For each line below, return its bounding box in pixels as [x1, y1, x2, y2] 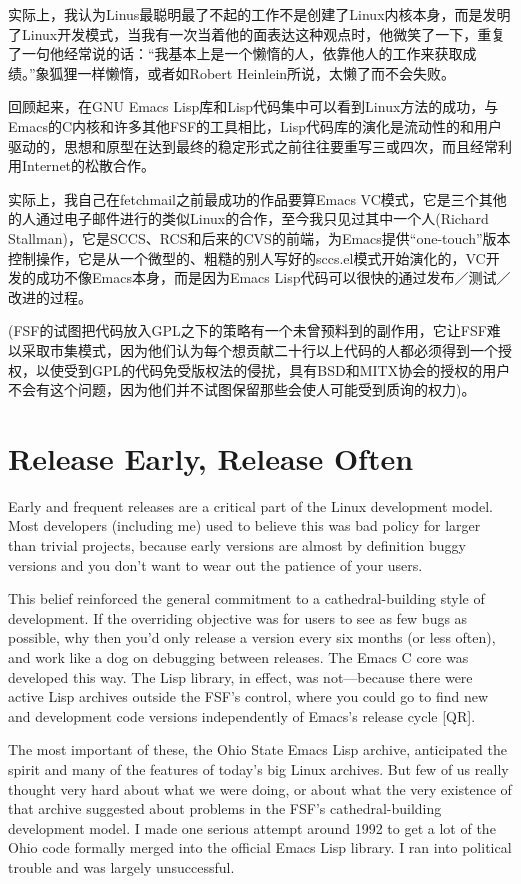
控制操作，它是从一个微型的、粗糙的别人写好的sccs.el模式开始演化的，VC [8, 247, 486, 268]
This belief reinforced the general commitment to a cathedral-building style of [8, 588, 485, 609]
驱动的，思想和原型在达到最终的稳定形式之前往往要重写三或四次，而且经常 [8, 135, 498, 156]
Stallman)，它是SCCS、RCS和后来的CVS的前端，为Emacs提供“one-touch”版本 [8, 227, 511, 248]
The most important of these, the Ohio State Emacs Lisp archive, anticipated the [8, 739, 507, 760]
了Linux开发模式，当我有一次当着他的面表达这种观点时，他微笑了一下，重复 [8, 23, 506, 44]
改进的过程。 [8, 286, 92, 307]
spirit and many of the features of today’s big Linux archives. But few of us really [8, 758, 509, 779]
